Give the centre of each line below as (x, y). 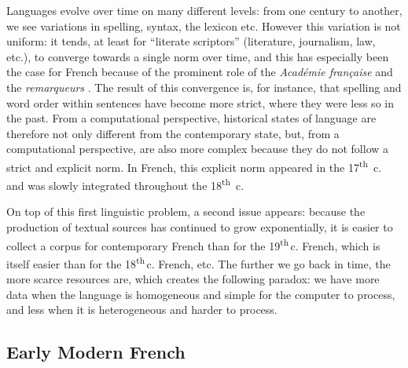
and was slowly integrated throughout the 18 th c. (125, 184)
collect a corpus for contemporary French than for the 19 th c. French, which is (193, 244)
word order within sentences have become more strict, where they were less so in (200, 102)
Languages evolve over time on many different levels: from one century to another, (204, 10)
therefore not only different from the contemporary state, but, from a (173, 133)
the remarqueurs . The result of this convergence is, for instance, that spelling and (204, 87)
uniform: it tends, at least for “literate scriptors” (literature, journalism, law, (191, 41)
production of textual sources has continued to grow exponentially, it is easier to (200, 227)
